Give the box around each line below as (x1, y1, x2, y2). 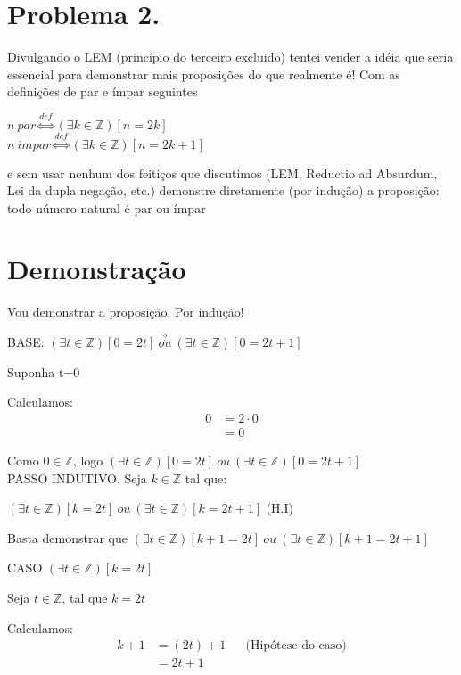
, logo (72, 451, 103, 470)
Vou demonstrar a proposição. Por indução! (7, 302, 244, 321)
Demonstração (7, 251, 186, 287)
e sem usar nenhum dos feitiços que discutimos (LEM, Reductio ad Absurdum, (7, 163, 438, 182)
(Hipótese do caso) (245, 639, 347, 653)
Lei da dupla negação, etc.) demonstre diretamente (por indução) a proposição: (7, 181, 440, 200)
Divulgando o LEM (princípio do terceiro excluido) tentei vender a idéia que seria (7, 47, 454, 66)
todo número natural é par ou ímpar (7, 198, 206, 217)
